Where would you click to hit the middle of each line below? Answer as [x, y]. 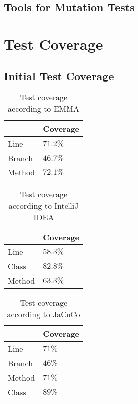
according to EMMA [44, 109]
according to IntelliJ [44, 206]
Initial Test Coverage [59, 75]
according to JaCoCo [44, 314]
